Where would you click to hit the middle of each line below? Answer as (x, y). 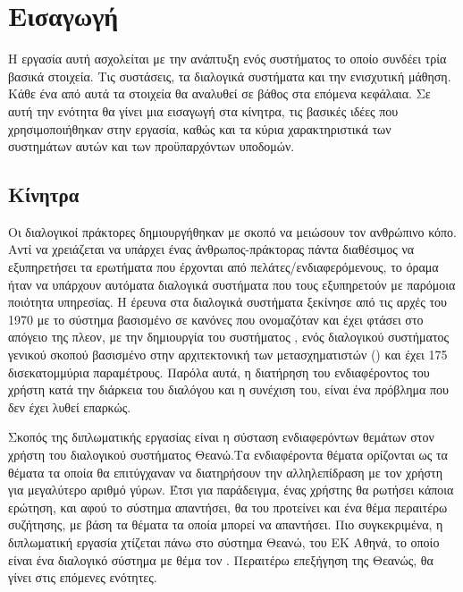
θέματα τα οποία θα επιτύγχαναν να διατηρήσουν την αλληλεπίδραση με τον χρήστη (225, 472)
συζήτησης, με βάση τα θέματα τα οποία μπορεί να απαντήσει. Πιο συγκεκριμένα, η (226, 524)
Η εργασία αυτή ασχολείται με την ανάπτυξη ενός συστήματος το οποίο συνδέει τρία (227, 59)
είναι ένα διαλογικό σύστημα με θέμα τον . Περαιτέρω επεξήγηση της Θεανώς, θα (221, 559)
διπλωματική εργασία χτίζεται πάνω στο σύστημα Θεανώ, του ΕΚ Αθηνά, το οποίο (224, 541)
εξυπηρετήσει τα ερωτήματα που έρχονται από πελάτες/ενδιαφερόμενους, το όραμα (223, 267)
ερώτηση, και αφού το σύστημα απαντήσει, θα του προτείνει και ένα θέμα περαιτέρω (228, 507)
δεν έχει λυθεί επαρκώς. (70, 406)
